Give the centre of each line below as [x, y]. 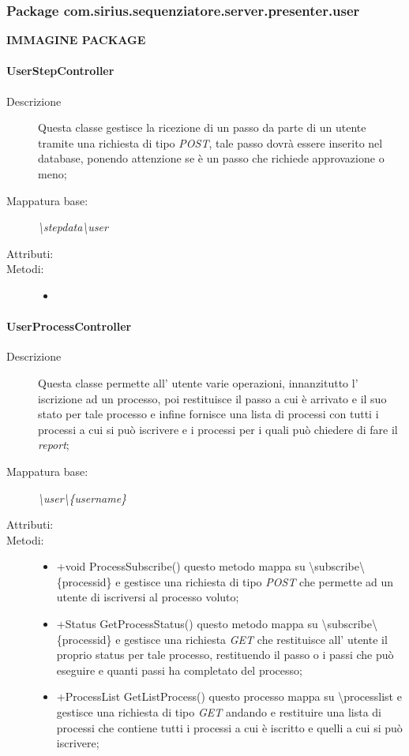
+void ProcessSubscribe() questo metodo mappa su [181, 566]
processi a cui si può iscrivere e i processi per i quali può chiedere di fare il [218, 429]
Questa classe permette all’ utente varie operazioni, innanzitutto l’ [198, 382]
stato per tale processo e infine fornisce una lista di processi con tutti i [208, 414]
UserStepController [60, 71]
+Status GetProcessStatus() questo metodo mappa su [187, 624]
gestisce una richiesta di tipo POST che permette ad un [259, 581]
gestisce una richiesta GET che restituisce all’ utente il [256, 639]
